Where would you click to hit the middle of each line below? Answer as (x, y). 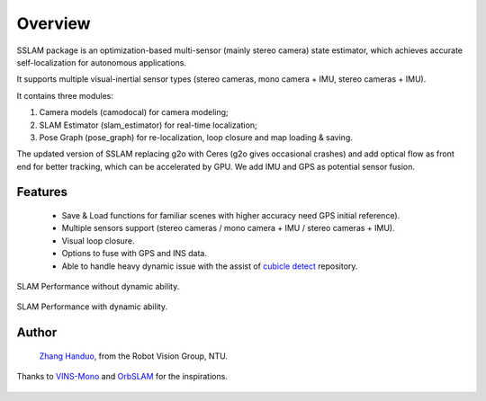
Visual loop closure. (98, 241)
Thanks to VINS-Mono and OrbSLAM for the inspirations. (122, 377)
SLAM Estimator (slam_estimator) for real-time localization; (148, 125)
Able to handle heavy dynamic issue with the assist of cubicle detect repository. (210, 266)
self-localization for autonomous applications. (102, 62)
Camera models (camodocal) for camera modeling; (134, 112)
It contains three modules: (65, 95)
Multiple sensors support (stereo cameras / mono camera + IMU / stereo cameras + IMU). (228, 228)
